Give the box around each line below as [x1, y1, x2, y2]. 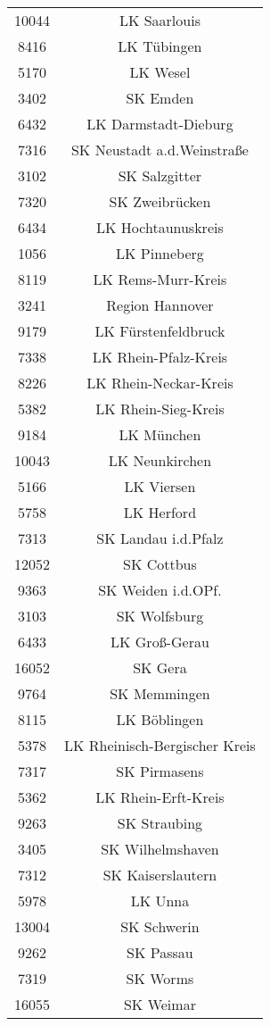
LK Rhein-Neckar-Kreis [86, 372, 233, 393]
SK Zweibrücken [109, 191, 211, 212]
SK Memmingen [110, 683, 210, 704]
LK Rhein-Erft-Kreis [95, 787, 225, 807]
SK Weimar [123, 994, 196, 1014]
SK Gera [133, 657, 187, 678]
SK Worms [126, 968, 194, 988]
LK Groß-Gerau [110, 631, 209, 652]
